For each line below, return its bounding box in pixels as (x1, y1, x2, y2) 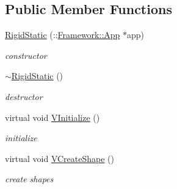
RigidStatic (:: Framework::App (5, 28, 120, 41)
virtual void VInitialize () (5, 110, 100, 123)
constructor (5, 48, 47, 61)
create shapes (5, 172, 54, 185)
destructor (5, 90, 43, 102)
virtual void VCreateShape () (5, 152, 115, 164)
